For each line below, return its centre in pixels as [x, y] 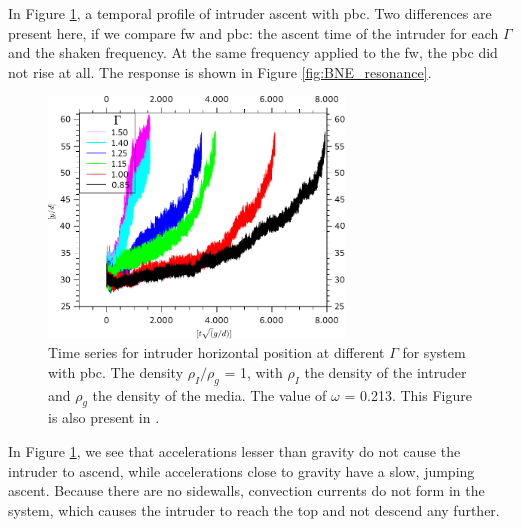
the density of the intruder [385, 371]
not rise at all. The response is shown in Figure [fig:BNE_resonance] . [220, 71]
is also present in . [104, 417]
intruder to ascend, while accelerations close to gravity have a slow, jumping [241, 470]
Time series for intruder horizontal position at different [216, 352]
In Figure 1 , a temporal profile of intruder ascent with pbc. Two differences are [250, 13]
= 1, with [253, 371]
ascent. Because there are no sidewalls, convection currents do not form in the [246, 490]
